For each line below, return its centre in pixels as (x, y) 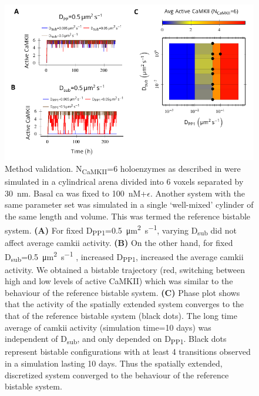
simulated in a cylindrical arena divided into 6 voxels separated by (124, 182)
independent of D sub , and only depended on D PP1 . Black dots (116, 340)
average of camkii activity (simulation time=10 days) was (108, 327)
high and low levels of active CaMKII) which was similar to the (119, 281)
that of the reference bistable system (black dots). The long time (121, 316)
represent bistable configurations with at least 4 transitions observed (128, 352)
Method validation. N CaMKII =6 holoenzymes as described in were (123, 169)
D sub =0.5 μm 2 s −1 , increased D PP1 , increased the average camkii (124, 256)
